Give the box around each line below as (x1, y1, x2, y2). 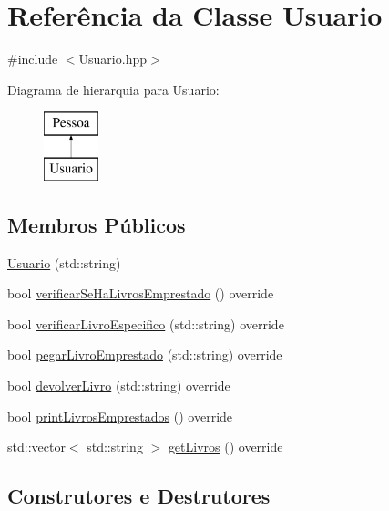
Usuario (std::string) (7, 253, 121, 272)
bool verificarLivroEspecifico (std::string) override (7, 314, 284, 333)
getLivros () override (168, 437, 283, 456)
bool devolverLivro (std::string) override (7, 376, 230, 395)
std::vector (7, 437, 66, 456)
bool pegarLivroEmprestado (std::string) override (7, 345, 282, 364)
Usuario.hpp (78, 49, 147, 68)
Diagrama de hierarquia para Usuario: (7, 79, 220, 99)
